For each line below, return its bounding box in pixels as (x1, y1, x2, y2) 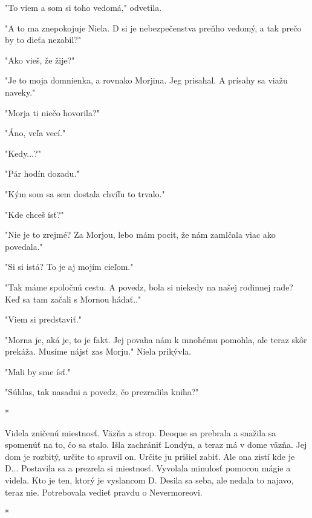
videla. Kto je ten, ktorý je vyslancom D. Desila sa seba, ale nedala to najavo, (5, 474, 294, 487)
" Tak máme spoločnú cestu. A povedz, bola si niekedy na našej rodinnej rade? (5, 280, 293, 293)
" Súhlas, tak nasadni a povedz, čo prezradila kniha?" (5, 385, 199, 398)
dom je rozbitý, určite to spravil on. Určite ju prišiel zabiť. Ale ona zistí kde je (5, 450, 295, 462)
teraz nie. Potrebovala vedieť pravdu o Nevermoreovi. (5, 485, 203, 498)
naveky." (5, 85, 36, 98)
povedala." (5, 240, 43, 252)
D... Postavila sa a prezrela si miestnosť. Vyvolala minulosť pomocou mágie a (5, 462, 291, 474)
